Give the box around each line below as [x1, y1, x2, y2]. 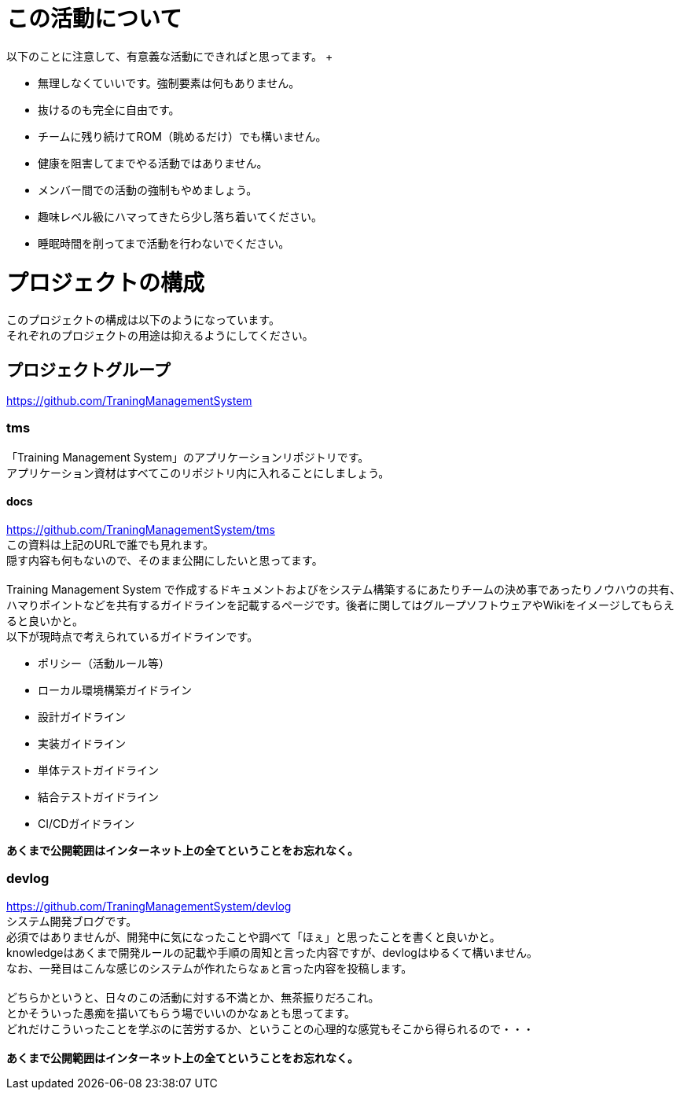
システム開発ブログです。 [6, 914, 138, 928]
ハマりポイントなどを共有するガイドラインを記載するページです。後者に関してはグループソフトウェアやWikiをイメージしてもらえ [6, 598, 674, 612]
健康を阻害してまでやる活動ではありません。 [38, 156, 268, 170]
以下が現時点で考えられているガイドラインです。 [6, 630, 259, 644]
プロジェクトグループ [6, 359, 171, 380]
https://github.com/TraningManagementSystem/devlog [6, 899, 292, 913]
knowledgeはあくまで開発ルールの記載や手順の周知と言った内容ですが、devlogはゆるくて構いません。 [6, 945, 538, 959]
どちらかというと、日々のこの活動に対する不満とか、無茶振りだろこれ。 [6, 990, 380, 1004]
